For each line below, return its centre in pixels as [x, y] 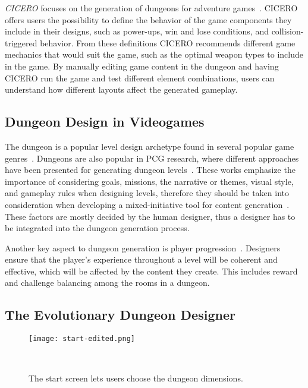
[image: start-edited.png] [82, 339]
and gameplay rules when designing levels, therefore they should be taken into [147, 193]
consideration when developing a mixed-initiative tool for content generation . [147, 204]
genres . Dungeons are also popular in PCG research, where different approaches [152, 158]
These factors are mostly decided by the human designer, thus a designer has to [150, 216]
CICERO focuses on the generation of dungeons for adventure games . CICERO [151, 8]
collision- [287, 31]
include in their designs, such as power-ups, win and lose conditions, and [137, 31]
